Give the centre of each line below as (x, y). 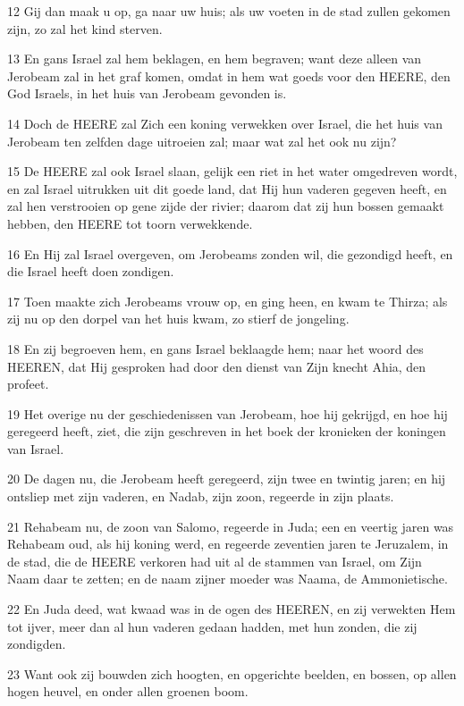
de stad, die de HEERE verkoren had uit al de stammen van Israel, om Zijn (215, 561)
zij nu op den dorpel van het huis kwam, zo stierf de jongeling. (178, 319)
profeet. (28, 384)
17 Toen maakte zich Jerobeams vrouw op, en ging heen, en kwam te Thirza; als (228, 301)
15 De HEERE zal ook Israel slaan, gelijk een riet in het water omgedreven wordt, (232, 171)
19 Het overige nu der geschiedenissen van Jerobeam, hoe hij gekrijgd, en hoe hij (228, 413)
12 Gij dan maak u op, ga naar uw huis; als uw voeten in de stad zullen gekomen (229, 11)
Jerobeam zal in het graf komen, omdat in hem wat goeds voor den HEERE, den (229, 76)
